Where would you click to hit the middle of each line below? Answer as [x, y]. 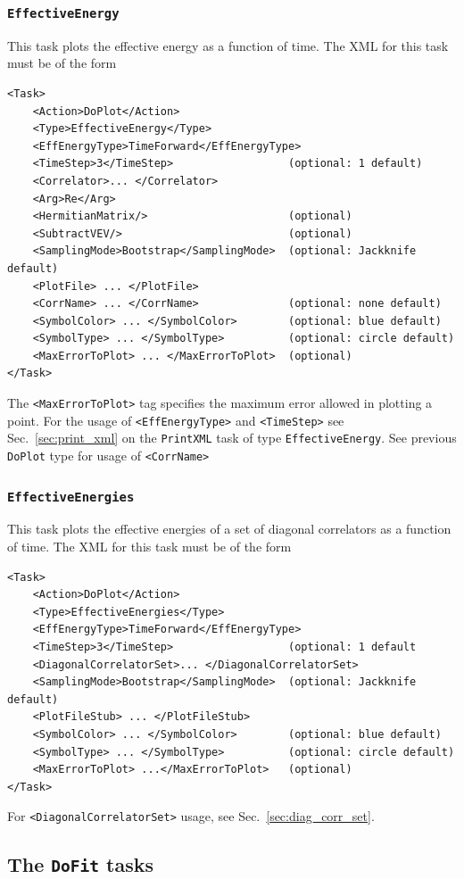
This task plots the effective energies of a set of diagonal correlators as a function [229, 529]
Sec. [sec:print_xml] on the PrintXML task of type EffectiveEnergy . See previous [232, 438]
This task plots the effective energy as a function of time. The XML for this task [228, 45]
